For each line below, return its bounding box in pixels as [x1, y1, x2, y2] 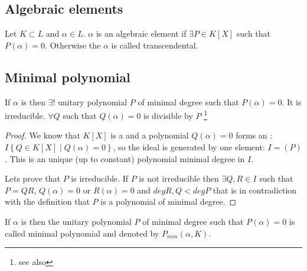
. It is [282, 95, 302, 108]
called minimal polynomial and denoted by [5, 227, 159, 239]
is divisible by [143, 109, 193, 121]
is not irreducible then [139, 172, 219, 185]
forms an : [236, 129, 273, 141]
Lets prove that [5, 172, 61, 185]
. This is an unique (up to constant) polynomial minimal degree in [5, 152, 245, 164]
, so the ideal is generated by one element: [113, 141, 265, 153]
